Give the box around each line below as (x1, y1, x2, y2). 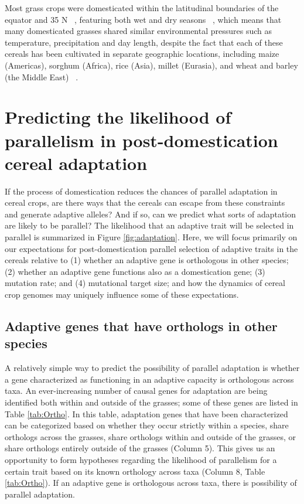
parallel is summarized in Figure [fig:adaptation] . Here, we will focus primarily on (5, 231, 298, 243)
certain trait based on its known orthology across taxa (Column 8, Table (5, 465, 265, 477)
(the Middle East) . (5, 70, 78, 83)
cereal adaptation (5, 151, 148, 175)
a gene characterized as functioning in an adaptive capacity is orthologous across (5, 373, 294, 385)
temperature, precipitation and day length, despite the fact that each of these (5, 36, 283, 48)
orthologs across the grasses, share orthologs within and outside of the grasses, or (5, 430, 296, 442)
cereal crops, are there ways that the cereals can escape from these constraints (5, 196, 285, 209)
